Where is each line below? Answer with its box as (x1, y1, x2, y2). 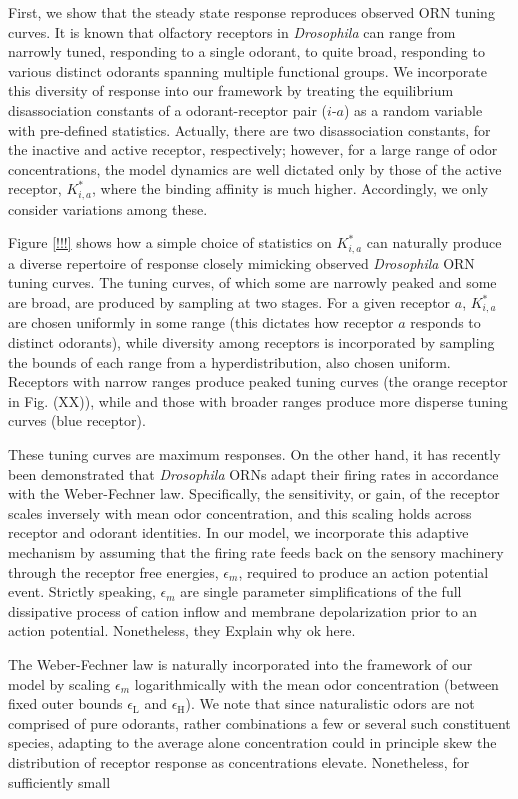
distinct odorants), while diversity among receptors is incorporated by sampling (8, 332, 495, 353)
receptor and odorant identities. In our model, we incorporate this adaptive (8, 522, 469, 543)
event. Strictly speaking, (8, 581, 156, 602)
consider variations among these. (8, 198, 208, 219)
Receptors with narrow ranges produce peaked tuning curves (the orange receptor (8, 371, 508, 392)
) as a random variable (343, 99, 483, 120)
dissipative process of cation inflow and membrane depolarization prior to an (8, 600, 478, 621)
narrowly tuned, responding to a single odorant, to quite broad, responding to (8, 41, 485, 62)
